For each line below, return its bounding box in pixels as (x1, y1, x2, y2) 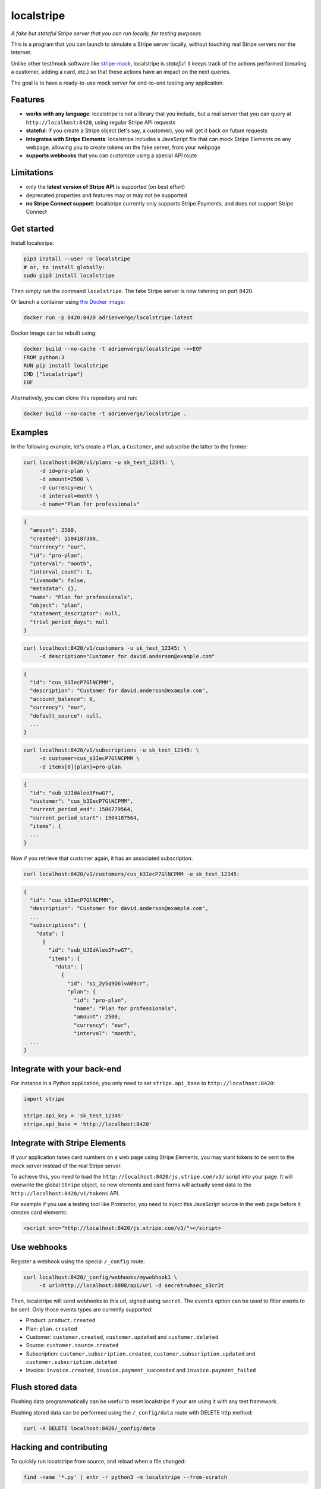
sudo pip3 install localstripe (23, 272, 115, 279)
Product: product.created (26, 1317, 96, 1324)
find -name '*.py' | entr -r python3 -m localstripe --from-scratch (23, 1474, 228, 1481)
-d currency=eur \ (39, 484, 93, 491)
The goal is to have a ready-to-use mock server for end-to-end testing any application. (11, 79, 224, 86)
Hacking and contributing (11, 1442, 108, 1453)
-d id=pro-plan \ (39, 468, 90, 474)
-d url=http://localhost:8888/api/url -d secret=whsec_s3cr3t (39, 1282, 225, 1289)
